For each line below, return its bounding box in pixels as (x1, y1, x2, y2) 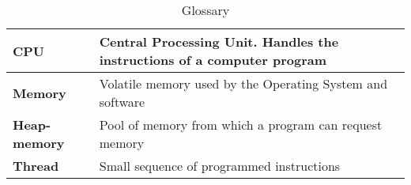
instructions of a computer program (99, 51, 327, 69)
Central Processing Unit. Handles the (99, 32, 339, 51)
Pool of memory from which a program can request (99, 115, 383, 134)
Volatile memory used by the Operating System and (99, 74, 388, 92)
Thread (13, 157, 59, 175)
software (99, 92, 145, 111)
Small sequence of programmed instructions (99, 157, 341, 175)
